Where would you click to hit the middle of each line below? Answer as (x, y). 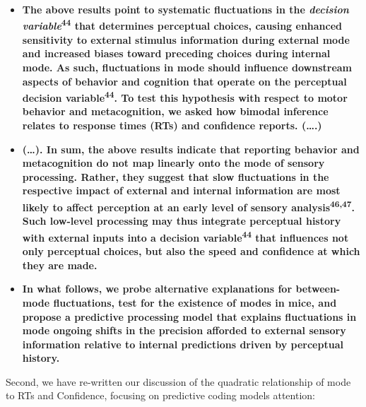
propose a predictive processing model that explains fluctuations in (189, 316)
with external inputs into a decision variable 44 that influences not (185, 236)
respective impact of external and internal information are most (181, 190)
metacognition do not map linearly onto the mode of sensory (173, 163)
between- (318, 289)
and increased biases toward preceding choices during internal (176, 53)
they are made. (60, 265)
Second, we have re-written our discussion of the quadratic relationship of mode (178, 381)
